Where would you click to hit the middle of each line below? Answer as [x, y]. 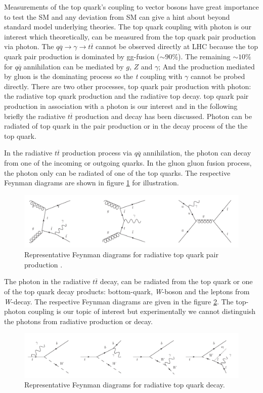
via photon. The [29, 46]
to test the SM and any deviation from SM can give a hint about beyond [117, 16]
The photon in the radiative [47, 281]
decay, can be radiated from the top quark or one [176, 281]
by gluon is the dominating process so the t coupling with [93, 76]
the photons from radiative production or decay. [78, 321]
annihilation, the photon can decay [197, 153]
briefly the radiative [35, 116]
